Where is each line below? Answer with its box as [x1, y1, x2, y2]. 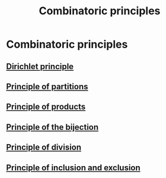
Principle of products [6, 102, 86, 112]
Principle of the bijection [6, 122, 99, 132]
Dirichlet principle [6, 61, 74, 71]
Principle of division [6, 142, 82, 152]
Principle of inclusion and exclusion [6, 163, 141, 173]
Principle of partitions [6, 82, 88, 92]
